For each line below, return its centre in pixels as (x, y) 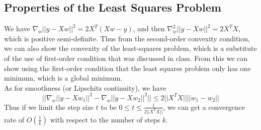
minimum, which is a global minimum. (63, 78)
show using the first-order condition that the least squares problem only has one (127, 68)
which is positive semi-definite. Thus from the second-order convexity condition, (127, 38)
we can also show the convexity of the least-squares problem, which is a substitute (130, 48)
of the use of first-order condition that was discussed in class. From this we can (126, 58)
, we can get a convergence (204, 107)
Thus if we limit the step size (49, 107)
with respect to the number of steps (105, 119)
